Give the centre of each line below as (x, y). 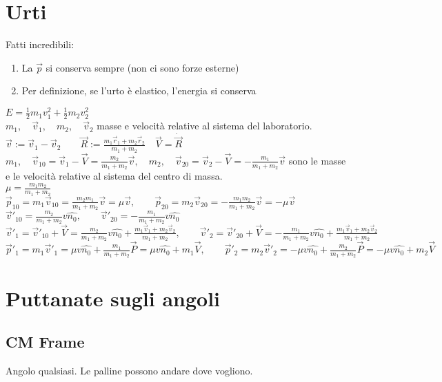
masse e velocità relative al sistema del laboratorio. (204, 126)
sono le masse (317, 160)
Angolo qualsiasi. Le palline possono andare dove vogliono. (129, 370)
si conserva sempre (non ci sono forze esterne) (142, 67)
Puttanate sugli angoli (113, 298)
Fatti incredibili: (40, 44)
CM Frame (45, 342)
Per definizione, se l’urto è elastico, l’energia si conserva (139, 91)
